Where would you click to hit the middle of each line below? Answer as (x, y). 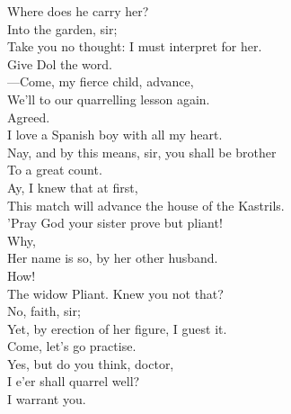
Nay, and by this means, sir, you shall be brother (142, 152)
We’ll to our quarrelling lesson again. (109, 99)
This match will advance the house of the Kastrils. (146, 205)
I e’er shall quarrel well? (74, 381)
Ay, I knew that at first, (73, 187)
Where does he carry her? (78, 11)
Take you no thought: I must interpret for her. (135, 46)
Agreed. (29, 117)
